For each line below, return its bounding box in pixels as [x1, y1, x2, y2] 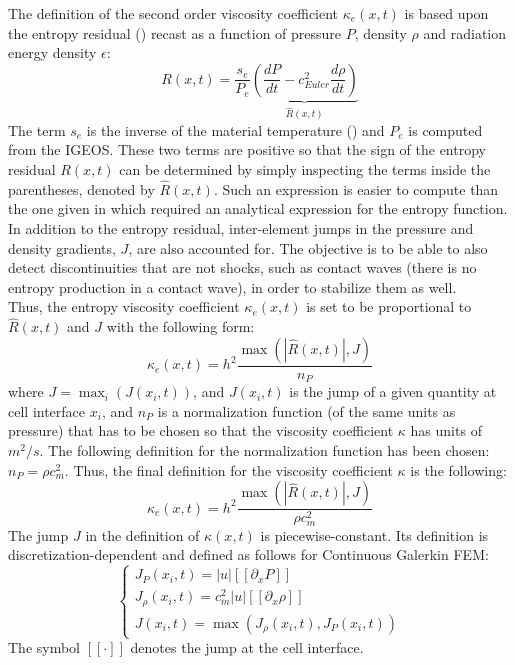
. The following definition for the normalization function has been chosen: [39, 440, 490, 461]
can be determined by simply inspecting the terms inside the [119, 159, 491, 180]
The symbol [8, 637, 81, 658]
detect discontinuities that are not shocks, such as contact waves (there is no [8, 257, 477, 278]
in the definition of [85, 524, 200, 545]
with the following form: [106, 316, 255, 337]
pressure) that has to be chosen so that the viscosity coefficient [8, 420, 394, 441]
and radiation [423, 22, 507, 43]
